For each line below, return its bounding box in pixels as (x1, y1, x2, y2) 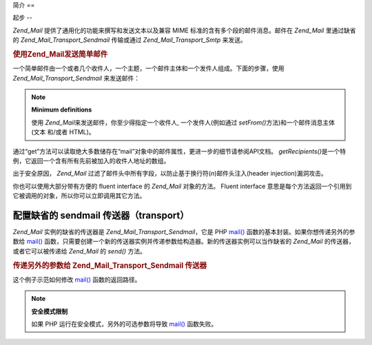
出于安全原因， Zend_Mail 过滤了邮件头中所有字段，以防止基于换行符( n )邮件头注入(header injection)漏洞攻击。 (12, 169, 327, 178)
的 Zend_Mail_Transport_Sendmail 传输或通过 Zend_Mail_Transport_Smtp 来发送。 (12, 36, 247, 44)
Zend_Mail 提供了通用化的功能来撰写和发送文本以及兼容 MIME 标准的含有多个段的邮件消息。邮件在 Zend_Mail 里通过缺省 (12, 26, 356, 34)
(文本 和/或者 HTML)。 (31, 128, 96, 136)
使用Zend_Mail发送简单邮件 (12, 49, 108, 59)
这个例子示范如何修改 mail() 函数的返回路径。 (12, 275, 141, 284)
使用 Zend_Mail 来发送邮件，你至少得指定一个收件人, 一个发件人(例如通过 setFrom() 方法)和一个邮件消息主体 (31, 118, 335, 127)
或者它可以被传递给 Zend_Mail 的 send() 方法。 (12, 247, 146, 255)
